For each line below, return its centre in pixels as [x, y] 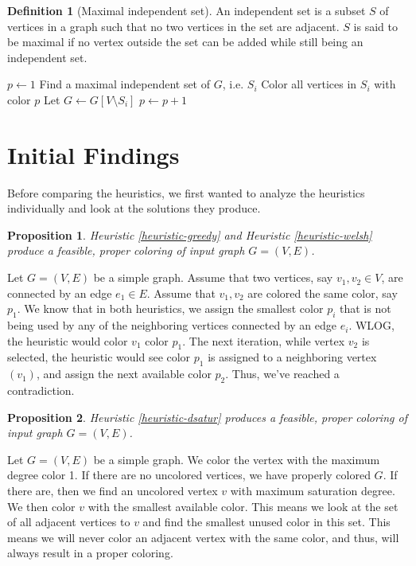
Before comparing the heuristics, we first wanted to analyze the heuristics [186, 192]
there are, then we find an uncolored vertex [113, 490]
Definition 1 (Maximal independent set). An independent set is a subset [187, 10]
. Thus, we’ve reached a [282, 374]
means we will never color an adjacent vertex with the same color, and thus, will [203, 537]
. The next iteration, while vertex [264, 340]
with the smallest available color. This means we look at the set [243, 506]
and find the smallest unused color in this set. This [266, 522]
